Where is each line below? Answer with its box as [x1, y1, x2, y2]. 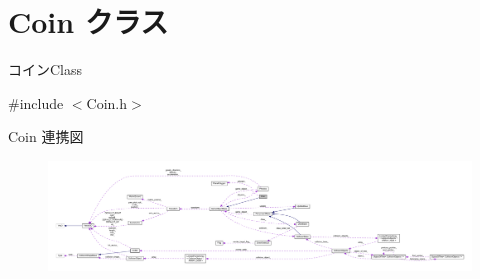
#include [8, 92, 64, 113]
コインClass [8, 59, 83, 80]
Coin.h [86, 92, 128, 113]
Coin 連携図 [8, 126, 84, 147]
